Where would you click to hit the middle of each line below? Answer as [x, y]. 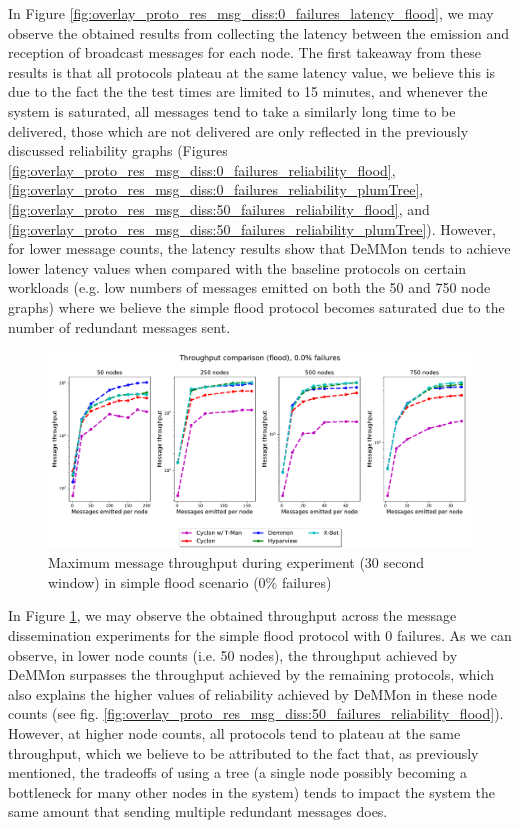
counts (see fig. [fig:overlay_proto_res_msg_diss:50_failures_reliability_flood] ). [256, 713]
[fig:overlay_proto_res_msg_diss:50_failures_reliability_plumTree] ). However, [252, 228]
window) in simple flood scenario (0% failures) [190, 581]
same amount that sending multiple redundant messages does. [198, 811]
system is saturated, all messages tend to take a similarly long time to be [232, 110]
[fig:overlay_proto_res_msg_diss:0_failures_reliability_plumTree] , [216, 189]
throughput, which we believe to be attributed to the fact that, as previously [243, 752]
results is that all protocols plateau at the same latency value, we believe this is [252, 71]
